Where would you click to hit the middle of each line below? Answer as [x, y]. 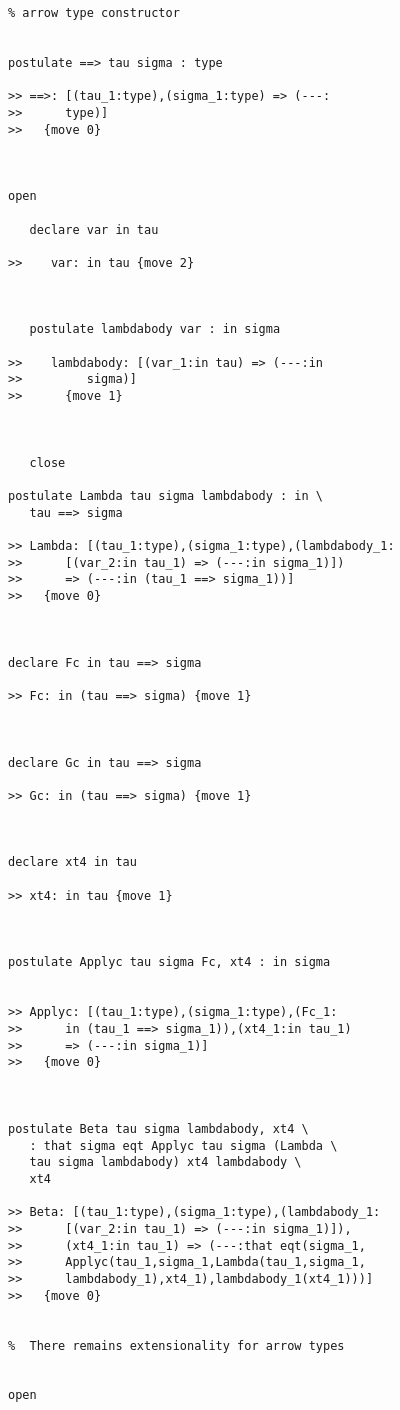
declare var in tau [94, 229]
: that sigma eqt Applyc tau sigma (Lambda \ [183, 1145]
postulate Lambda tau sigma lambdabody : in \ [165, 496]
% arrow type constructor [94, 13]
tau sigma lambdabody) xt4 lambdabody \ [165, 1162]
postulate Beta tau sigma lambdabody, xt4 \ [158, 1128]
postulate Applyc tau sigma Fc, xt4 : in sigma [169, 962]
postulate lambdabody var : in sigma [155, 329]
